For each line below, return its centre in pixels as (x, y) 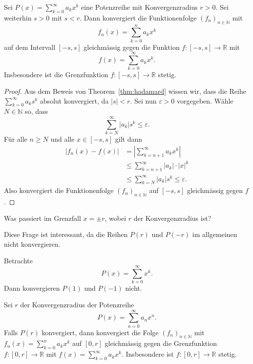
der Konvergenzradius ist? (172, 218)
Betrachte (18, 260)
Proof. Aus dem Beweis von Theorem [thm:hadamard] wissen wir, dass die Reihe (125, 91)
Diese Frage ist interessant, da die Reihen (66, 234)
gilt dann (129, 139)
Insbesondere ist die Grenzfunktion (56, 75)
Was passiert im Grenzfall (42, 218)
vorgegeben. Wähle (205, 100)
